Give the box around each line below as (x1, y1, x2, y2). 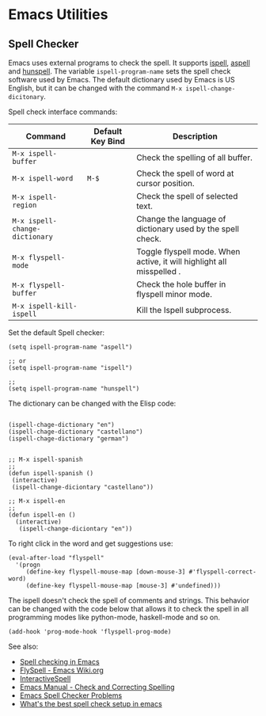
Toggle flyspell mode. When (135, 246, 241, 257)
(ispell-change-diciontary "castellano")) (11, 483, 154, 491)
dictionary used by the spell (135, 223, 240, 234)
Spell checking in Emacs (19, 657, 101, 666)
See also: (8, 642, 39, 651)
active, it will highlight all (135, 256, 227, 267)
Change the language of (135, 214, 226, 224)
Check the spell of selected (135, 191, 238, 201)
